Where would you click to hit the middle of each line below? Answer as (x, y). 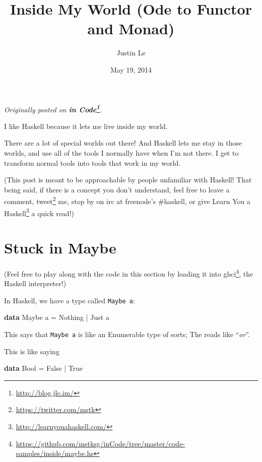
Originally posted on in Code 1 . (53, 108)
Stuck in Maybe (60, 247)
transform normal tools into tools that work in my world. (92, 162)
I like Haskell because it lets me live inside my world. (86, 126)
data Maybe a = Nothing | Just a (57, 317)
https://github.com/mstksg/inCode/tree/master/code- (101, 443)
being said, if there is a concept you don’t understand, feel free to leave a (117, 189)
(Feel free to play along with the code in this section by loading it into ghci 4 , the (129, 273)
